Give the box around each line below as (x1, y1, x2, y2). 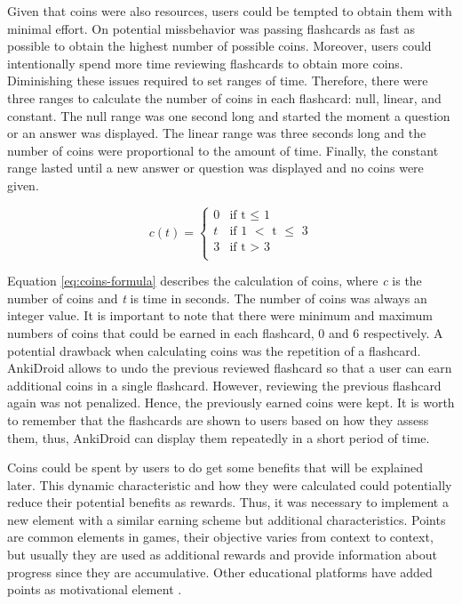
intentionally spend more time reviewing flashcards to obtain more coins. (7, 53, 403, 72)
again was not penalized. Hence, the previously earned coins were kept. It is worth (7, 393, 455, 412)
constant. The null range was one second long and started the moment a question (7, 106, 450, 125)
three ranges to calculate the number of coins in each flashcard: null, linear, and (7, 88, 442, 107)
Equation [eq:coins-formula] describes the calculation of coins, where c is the (7, 271, 422, 290)
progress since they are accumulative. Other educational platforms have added (7, 562, 433, 581)
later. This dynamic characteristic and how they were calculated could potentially (7, 475, 452, 494)
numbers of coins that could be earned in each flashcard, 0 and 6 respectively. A (7, 323, 443, 342)
